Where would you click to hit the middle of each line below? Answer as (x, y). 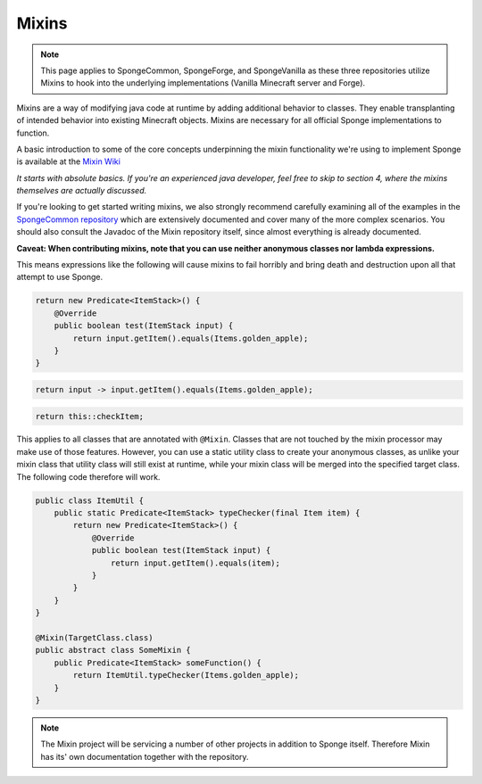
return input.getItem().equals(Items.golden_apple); (191, 338)
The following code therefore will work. (88, 476)
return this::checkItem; (90, 416)
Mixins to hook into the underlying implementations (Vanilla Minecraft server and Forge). (203, 83)
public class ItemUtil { (90, 500)
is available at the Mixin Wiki (68, 161)
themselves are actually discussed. (82, 191)
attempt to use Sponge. (59, 277)
